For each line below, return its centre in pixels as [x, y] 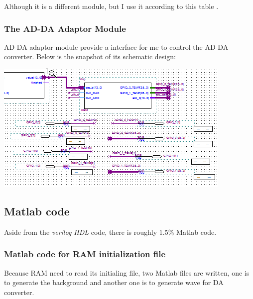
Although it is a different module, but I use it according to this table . [111, 6]
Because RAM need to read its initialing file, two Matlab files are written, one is [127, 272]
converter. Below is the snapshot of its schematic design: [90, 56]
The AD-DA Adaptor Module [65, 28]
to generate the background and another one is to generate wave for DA [114, 282]
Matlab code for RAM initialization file [85, 254]
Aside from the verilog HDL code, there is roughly [81, 232]
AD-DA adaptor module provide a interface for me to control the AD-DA [116, 47]
